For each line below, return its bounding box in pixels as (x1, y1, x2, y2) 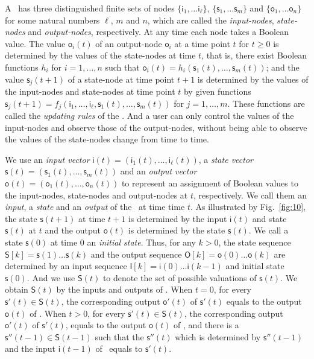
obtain (5, 283, 28, 296)
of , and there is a (174, 319, 239, 331)
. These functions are (227, 97, 305, 109)
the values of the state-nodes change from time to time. (5, 133, 209, 145)
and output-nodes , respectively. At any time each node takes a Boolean (28, 25, 289, 38)
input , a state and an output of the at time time (5, 200, 185, 213)
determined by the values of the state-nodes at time (5, 49, 196, 62)
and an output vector (120, 165, 197, 177)
